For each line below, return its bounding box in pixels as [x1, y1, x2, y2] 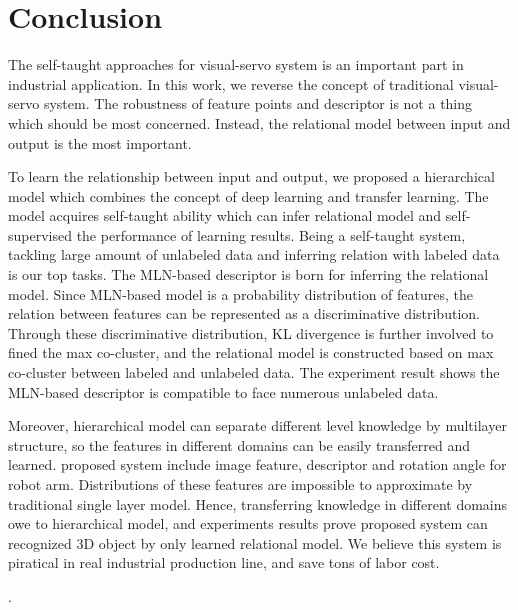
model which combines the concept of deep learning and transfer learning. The [8, 185, 489, 206]
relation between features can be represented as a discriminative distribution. [8, 303, 480, 324]
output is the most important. [8, 132, 192, 153]
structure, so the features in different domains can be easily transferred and [8, 434, 470, 455]
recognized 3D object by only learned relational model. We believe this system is [8, 532, 502, 553]
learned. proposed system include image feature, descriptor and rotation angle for [8, 454, 507, 475]
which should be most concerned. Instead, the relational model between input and [8, 112, 511, 133]
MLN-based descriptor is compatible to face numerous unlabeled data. [8, 381, 439, 402]
